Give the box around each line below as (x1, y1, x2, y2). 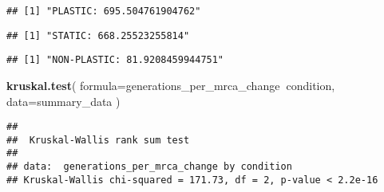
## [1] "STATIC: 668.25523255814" (6, 29, 190, 41)
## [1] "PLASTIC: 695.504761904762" (6, 6, 201, 17)
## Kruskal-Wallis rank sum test (6, 134, 190, 146)
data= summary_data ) (6, 92, 121, 109)
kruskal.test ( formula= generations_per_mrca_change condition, (6, 76, 335, 93)
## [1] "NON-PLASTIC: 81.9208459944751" (6, 54, 224, 66)
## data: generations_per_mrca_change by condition (6, 161, 292, 173)
